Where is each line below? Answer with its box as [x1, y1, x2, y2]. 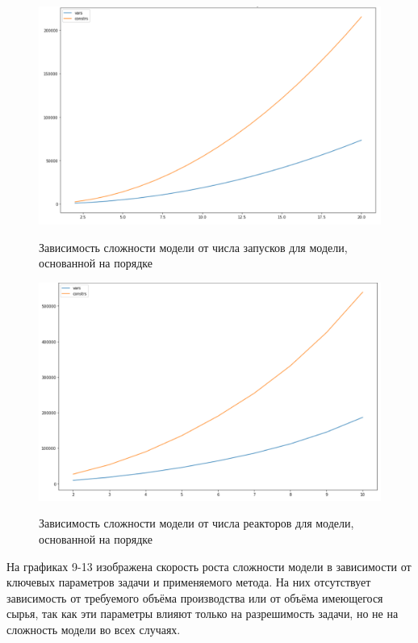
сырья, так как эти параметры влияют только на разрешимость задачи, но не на [6, 605, 399, 622]
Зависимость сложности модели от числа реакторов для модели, [39, 515, 354, 532]
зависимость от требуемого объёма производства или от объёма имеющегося [6, 589, 383, 606]
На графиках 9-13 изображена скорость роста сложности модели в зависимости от [6, 557, 412, 574]
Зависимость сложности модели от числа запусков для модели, [39, 238, 348, 255]
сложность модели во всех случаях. [6, 620, 181, 637]
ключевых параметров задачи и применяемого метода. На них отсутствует [6, 574, 371, 590]
